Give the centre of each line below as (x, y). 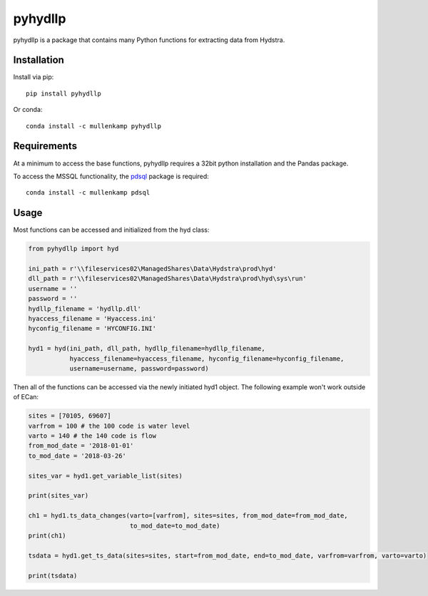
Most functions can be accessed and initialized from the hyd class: (111, 230)
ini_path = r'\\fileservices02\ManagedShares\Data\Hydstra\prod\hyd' (152, 268)
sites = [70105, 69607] (70, 416)
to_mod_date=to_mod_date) (175, 525)
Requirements (45, 146)
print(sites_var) (58, 496)
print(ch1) (47, 535)
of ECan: (26, 397)
